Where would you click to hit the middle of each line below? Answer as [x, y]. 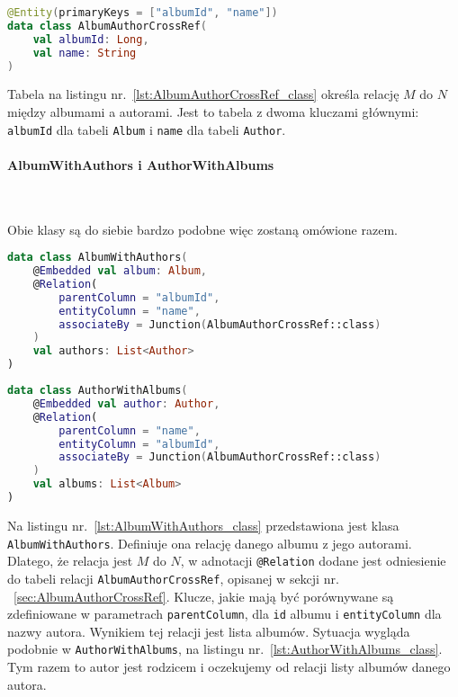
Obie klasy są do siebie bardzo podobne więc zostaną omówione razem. [202, 229]
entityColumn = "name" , [130, 311]
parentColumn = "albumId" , [139, 297]
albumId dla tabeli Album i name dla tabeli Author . [147, 129]
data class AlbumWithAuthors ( [98, 258]
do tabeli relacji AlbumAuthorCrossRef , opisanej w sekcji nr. [173, 578]
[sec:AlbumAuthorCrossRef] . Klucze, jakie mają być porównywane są [204, 596]
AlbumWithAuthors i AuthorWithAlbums [141, 164]
